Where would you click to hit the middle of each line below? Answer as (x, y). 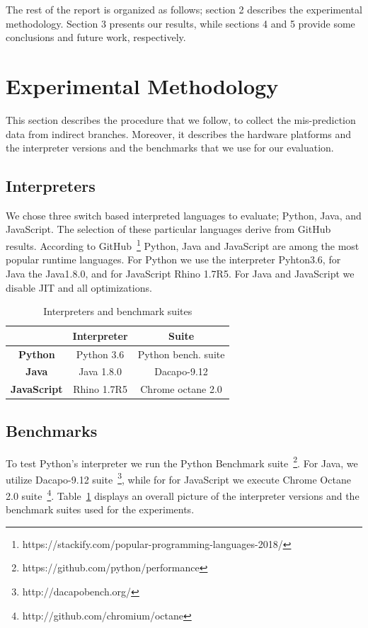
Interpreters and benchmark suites (118, 311)
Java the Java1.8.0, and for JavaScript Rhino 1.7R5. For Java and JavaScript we (180, 273)
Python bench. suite (181, 354)
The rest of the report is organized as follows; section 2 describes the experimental (184, 9)
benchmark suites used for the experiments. (100, 509)
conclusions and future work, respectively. (96, 37)
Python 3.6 (100, 354)
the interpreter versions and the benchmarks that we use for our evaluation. (170, 148)
